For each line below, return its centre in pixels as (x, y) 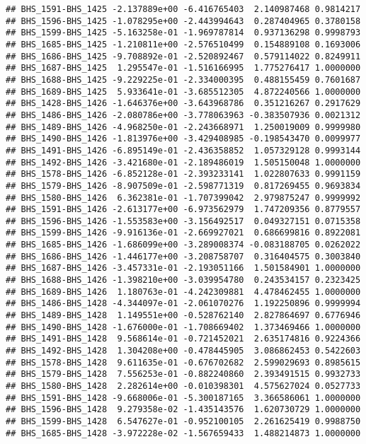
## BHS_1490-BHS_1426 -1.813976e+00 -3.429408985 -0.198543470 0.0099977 (183, 139)
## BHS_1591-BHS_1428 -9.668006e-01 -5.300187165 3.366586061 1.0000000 (183, 398)
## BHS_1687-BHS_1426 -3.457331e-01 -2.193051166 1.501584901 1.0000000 (183, 268)
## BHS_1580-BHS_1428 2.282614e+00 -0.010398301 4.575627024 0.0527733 (183, 386)
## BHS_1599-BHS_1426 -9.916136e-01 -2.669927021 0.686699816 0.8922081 (183, 233)
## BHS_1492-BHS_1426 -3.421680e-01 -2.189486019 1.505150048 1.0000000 (183, 162)
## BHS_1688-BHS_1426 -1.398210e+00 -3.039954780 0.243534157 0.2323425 (183, 280)
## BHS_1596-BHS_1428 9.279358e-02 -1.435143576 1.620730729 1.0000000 (183, 410)
